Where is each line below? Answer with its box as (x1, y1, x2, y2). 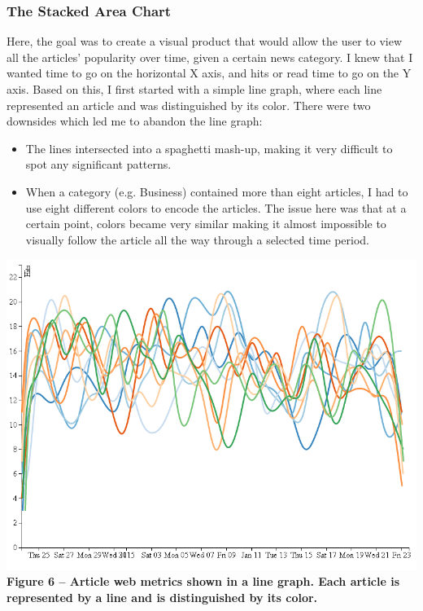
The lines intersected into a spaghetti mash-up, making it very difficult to (25, 139, 393, 156)
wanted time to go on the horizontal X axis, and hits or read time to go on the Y (7, 64, 412, 81)
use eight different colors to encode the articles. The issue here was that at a (25, 199, 407, 216)
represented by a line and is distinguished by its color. (7, 589, 318, 606)
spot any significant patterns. (25, 156, 172, 173)
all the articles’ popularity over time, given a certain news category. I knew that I (7, 48, 413, 65)
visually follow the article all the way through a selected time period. (25, 231, 370, 248)
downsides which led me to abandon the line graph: (7, 112, 263, 130)
